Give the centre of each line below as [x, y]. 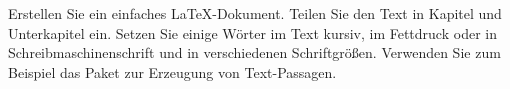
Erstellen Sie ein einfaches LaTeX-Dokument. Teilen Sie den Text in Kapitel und [255, 13]
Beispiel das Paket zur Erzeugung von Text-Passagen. [172, 71]
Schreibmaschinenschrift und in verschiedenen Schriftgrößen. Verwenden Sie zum [254, 52]
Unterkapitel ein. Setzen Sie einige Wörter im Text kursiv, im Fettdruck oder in [252, 32]
